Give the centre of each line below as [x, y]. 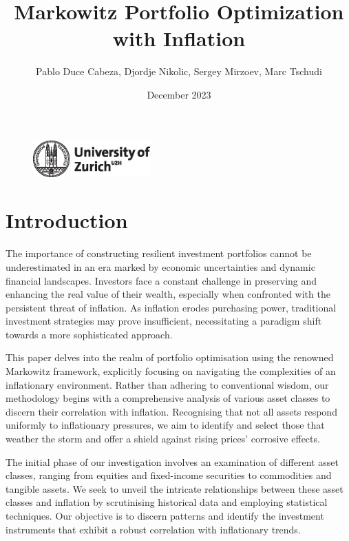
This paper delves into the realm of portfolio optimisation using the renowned [170, 357]
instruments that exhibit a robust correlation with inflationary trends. [153, 529]
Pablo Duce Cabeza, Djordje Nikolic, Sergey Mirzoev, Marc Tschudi [179, 71]
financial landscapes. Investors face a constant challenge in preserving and [161, 280]
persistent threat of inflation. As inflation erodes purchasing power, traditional [171, 307]
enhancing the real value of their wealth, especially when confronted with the [168, 294]
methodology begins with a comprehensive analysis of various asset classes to [168, 398]
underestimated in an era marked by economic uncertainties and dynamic [160, 266]
